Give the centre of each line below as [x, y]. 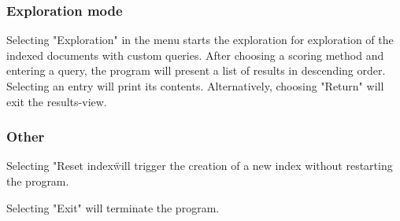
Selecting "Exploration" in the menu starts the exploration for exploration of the [200, 40]
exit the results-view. [57, 101]
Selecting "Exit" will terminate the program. [113, 207]
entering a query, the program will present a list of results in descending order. [196, 70]
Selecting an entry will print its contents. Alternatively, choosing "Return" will [195, 86]
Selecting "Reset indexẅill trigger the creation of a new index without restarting [200, 166]
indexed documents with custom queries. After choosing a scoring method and [195, 55]
